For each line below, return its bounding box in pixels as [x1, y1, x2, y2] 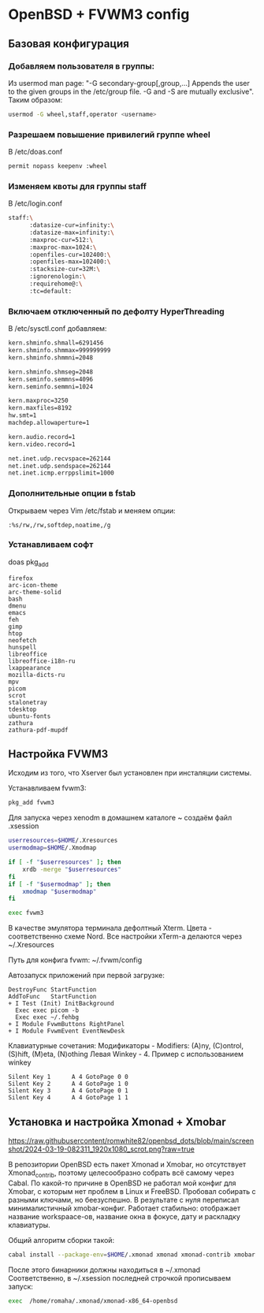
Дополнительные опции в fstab [8, 488, 136, 499]
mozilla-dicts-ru [8, 671, 65, 679]
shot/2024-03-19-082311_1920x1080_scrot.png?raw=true [8, 1144, 195, 1154]
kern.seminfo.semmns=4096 [8, 375, 93, 383]
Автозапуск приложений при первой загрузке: [8, 971, 165, 980]
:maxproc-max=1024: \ [28, 243, 97, 251]
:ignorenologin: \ [28, 273, 87, 281]
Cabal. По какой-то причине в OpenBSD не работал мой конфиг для [8, 1178, 236, 1188]
